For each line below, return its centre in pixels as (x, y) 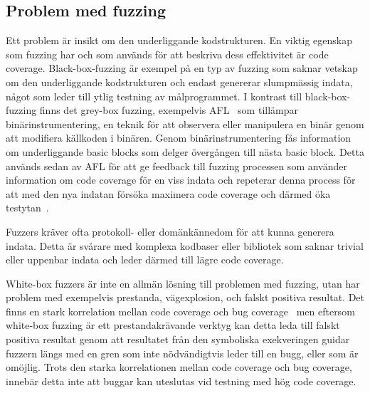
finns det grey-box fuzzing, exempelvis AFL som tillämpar (169, 110)
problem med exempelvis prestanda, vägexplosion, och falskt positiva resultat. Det (185, 297)
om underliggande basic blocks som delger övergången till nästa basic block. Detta (185, 151)
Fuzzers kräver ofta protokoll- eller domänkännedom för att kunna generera (170, 231)
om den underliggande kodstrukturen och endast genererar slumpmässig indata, (179, 82)
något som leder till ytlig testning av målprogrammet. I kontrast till (154, 96)
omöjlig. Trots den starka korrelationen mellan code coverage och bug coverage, (179, 367)
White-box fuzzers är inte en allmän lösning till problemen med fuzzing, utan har (183, 283)
